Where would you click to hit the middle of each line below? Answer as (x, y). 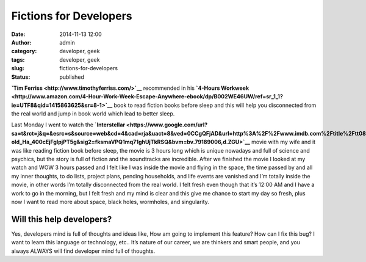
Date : (18, 34)
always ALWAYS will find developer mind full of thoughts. (83, 251)
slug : (18, 68)
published (72, 77)
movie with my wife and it (283, 142)
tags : (18, 60)
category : (24, 51)
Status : (21, 77)
